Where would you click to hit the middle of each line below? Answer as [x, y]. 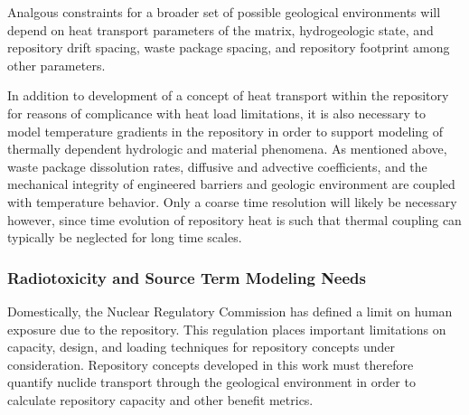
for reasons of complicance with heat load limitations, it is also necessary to [217, 113]
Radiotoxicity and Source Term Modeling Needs [187, 277]
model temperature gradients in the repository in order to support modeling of [225, 131]
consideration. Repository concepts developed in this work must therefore [211, 364]
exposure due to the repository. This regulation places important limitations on [227, 329]
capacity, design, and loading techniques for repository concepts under [202, 347]
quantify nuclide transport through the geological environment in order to [211, 382]
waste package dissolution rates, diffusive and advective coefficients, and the [217, 166]
